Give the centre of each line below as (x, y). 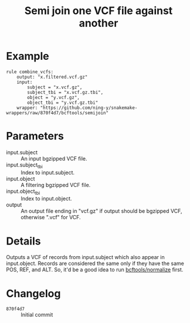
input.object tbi (23, 192)
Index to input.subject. (48, 172)
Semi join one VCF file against (99, 11)
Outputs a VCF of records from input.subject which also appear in (86, 257)
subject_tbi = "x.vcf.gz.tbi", (65, 92)
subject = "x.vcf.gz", (55, 87)
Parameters (35, 136)
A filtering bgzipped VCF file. (56, 185)
